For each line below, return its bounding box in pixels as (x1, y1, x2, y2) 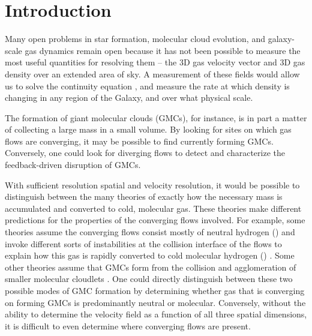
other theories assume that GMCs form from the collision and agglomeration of (5, 260, 296, 273)
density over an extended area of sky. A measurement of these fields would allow (5, 67, 300, 80)
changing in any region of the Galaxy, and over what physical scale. (5, 91, 253, 104)
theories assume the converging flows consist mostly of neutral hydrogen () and (5, 226, 295, 238)
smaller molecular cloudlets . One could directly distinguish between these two (5, 272, 293, 285)
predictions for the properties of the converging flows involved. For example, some (5, 214, 305, 226)
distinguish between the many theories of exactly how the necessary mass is (5, 190, 283, 203)
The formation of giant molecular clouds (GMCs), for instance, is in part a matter (5, 111, 307, 124)
